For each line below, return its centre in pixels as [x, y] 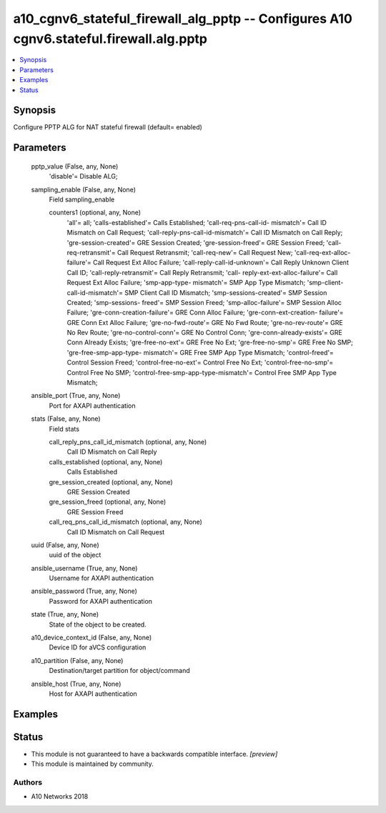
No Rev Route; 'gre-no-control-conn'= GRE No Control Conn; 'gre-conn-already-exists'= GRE [204, 333]
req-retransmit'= [91, 252]
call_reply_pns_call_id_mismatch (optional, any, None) [128, 442]
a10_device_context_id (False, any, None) [91, 638]
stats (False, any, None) [66, 419]
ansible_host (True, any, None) [76, 684]
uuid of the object [75, 555]
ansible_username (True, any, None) [84, 568]
